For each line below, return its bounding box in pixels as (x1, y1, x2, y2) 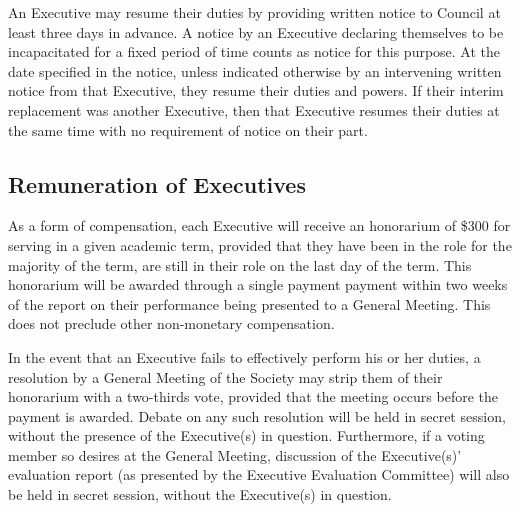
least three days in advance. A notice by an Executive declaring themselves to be (8, 21, 504, 42)
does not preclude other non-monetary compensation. (8, 313, 335, 334)
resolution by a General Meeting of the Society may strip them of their (8, 366, 443, 387)
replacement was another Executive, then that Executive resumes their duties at (8, 99, 500, 120)
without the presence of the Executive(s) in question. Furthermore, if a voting (8, 425, 485, 446)
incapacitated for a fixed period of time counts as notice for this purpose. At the (8, 41, 501, 62)
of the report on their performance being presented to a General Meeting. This (8, 293, 491, 314)
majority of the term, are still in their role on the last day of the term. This (8, 254, 472, 275)
